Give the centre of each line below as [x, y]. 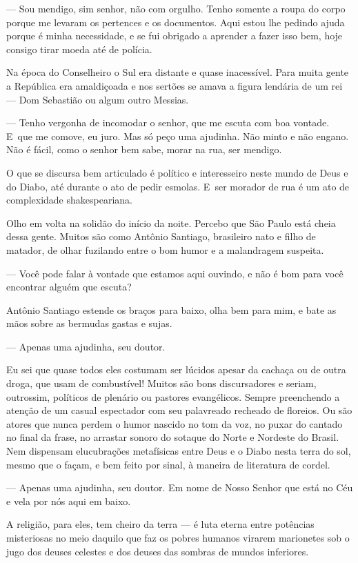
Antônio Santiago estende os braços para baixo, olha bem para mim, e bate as [171, 309]
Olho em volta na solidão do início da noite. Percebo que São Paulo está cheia [171, 223]
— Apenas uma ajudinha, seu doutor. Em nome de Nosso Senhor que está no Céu [180, 487]
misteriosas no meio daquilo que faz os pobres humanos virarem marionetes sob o [178, 537]
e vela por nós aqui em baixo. [69, 501]
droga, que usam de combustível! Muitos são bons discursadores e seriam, [161, 383]
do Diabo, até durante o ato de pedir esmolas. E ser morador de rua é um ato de [178, 186]
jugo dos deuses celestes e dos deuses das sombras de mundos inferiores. [158, 551]
